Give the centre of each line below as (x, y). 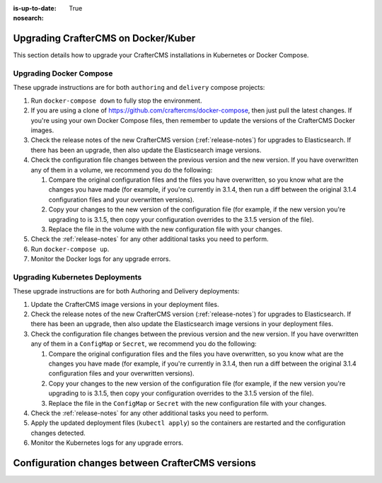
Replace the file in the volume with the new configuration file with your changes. (166, 229)
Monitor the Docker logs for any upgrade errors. (101, 259)
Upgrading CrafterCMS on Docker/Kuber (104, 39)
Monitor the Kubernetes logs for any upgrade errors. (107, 443)
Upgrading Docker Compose (63, 74)
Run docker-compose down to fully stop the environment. (116, 100)
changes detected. (58, 433)
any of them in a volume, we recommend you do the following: (122, 170)
